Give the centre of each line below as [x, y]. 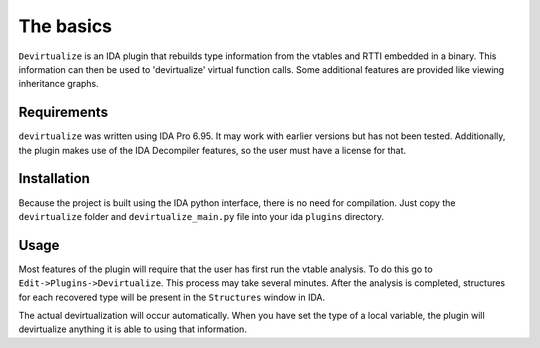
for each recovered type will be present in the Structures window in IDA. [171, 297]
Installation [54, 178]
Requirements [63, 112]
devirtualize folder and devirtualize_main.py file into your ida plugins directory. [201, 216]
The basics [65, 26]
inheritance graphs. [58, 84]
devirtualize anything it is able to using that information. [132, 329]
